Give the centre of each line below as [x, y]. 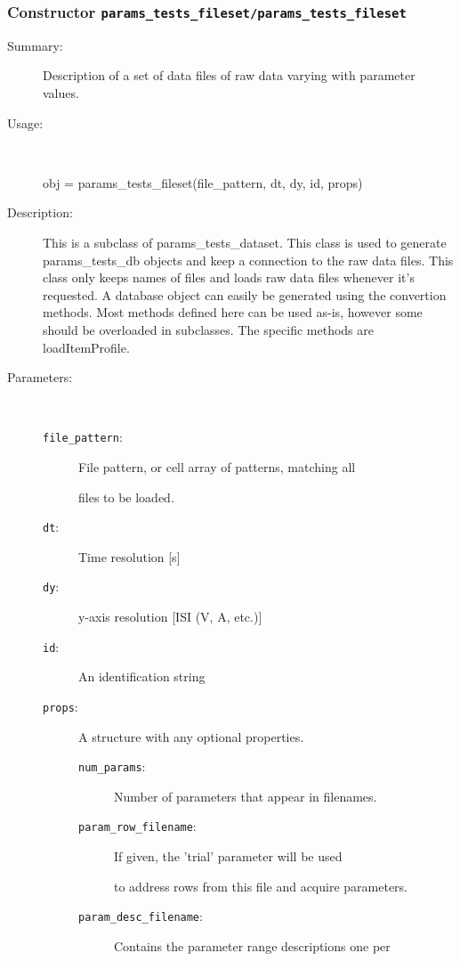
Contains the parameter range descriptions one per [252, 945]
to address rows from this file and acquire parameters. [261, 886]
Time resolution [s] [129, 556]
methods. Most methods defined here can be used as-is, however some [233, 312]
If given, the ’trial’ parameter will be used [228, 856]
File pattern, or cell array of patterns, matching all [217, 466]
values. [61, 92]
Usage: [25, 122]
